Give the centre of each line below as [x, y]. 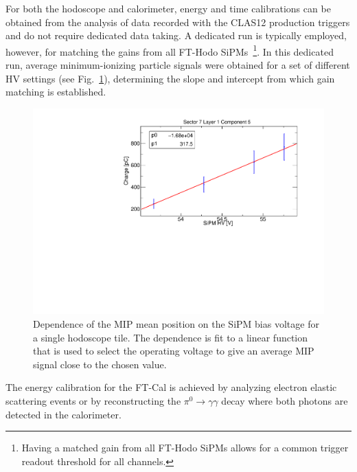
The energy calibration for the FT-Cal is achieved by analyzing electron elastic [171, 387]
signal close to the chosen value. [100, 364]
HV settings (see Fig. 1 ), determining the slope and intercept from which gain [170, 78]
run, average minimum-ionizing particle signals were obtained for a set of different [178, 65]
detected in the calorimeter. [64, 414]
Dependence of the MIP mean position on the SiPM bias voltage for [176, 324]
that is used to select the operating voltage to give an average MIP [174, 351]
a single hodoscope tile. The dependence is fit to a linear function [171, 337]
